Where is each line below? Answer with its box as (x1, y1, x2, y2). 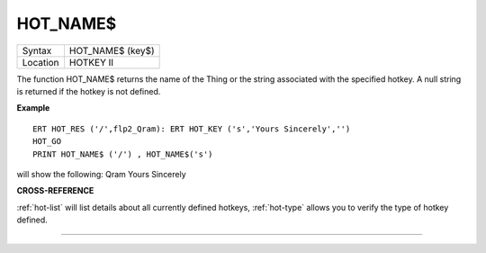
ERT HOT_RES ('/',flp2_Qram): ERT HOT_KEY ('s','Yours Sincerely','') (32, 123, 351, 134)
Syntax (22, 44, 52, 57)
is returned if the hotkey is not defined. (16, 86, 161, 96)
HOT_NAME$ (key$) (68, 44, 155, 57)
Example (16, 103, 50, 113)
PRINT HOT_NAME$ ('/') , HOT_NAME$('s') (32, 149, 213, 159)
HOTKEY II (68, 56, 114, 68)
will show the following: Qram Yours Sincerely (16, 168, 186, 179)
